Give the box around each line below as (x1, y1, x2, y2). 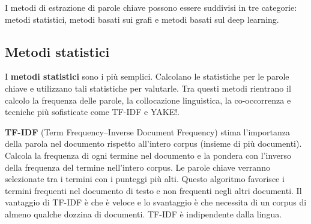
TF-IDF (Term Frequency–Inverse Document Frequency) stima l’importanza (5, 125, 291, 138)
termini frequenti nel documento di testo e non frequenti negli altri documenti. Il (5, 184, 302, 196)
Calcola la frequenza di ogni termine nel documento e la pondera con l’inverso (5, 149, 292, 161)
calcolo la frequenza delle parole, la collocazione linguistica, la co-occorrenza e (5, 93, 291, 106)
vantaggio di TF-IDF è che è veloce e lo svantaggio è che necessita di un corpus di (5, 196, 307, 208)
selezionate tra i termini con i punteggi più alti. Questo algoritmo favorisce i (5, 172, 285, 185)
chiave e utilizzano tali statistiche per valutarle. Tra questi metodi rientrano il (5, 81, 291, 94)
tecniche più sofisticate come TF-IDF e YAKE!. (5, 105, 180, 118)
